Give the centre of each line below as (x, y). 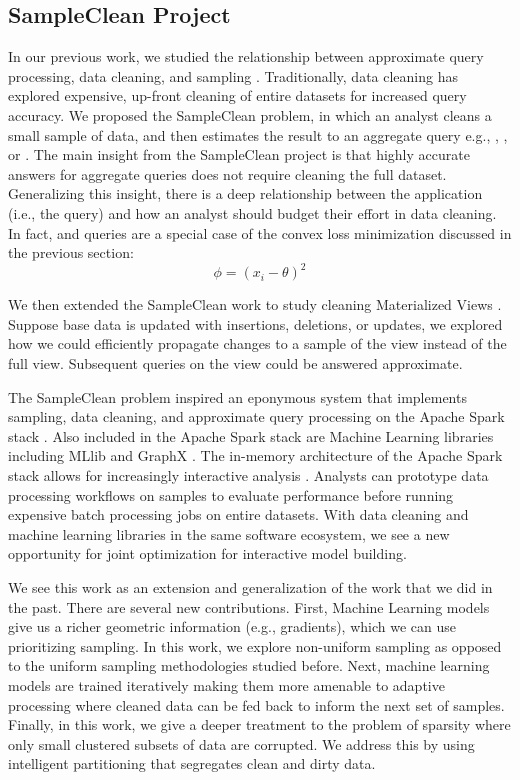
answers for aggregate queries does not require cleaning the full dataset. (227, 173)
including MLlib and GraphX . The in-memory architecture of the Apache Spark (255, 455)
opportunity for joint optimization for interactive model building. (207, 553)
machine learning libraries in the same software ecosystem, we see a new (229, 533)
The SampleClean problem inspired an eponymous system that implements (237, 396)
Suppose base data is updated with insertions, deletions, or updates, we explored (255, 323)
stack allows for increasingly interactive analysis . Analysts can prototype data (248, 474)
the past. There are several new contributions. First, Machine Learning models (249, 606)
